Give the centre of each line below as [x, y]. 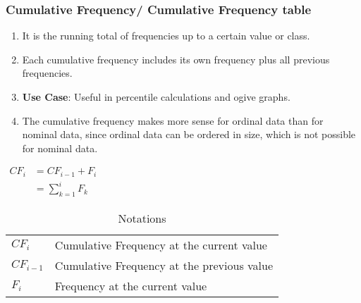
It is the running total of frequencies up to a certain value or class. [166, 36]
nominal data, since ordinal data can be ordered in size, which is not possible [189, 134]
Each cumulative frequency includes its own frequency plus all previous [176, 59]
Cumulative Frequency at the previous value [164, 266]
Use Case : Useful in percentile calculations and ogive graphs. [156, 97]
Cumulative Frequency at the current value [161, 245]
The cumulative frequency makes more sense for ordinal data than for [173, 120]
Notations [142, 218]
